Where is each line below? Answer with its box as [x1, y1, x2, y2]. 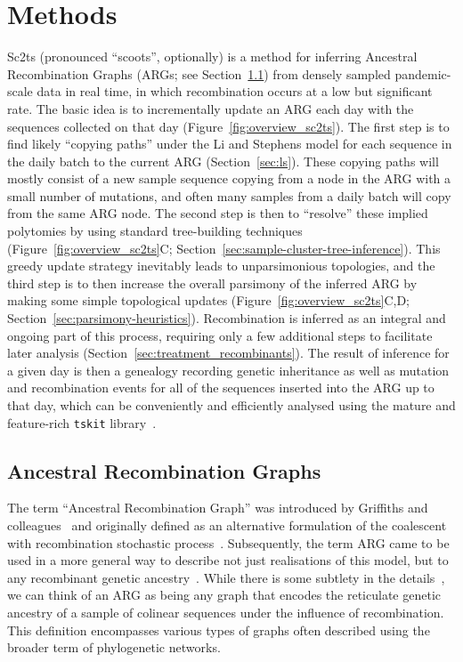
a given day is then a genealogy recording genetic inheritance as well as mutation [7, 360, 450, 379]
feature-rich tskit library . [7, 413, 157, 432]
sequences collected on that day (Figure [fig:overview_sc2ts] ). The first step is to [7, 117, 450, 135]
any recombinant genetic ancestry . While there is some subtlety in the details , [7, 568, 445, 586]
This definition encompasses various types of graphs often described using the [7, 620, 430, 639]
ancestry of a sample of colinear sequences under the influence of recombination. [7, 603, 444, 622]
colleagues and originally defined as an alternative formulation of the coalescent [7, 516, 447, 535]
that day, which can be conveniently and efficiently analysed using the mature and [7, 396, 456, 414]
